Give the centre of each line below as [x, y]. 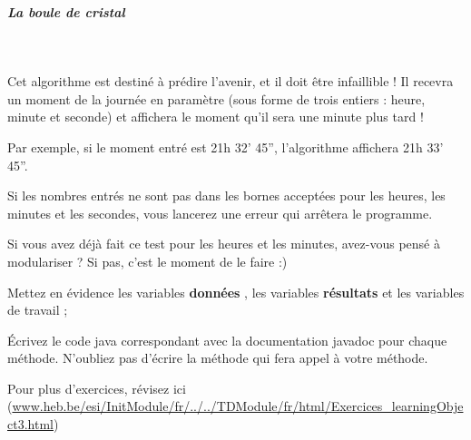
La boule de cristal [66, 11]
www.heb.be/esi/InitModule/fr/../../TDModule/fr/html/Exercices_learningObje [238, 406]
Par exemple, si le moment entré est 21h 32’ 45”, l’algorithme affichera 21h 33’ [226, 147]
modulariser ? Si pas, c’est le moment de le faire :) [147, 261]
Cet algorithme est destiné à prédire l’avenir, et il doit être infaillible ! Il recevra [231, 81]
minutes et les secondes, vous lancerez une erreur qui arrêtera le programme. [220, 213]
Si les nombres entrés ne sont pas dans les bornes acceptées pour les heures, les [226, 196]
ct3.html [30, 424]
